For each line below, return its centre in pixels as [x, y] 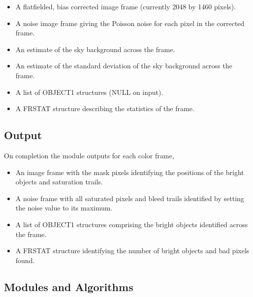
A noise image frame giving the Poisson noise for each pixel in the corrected [130, 23]
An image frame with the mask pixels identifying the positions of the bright [130, 172]
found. [25, 260]
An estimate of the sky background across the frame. [95, 49]
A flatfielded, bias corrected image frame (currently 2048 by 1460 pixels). [126, 6]
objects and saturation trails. [59, 182]
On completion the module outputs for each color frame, [89, 155]
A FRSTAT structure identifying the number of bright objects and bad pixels [132, 251]
